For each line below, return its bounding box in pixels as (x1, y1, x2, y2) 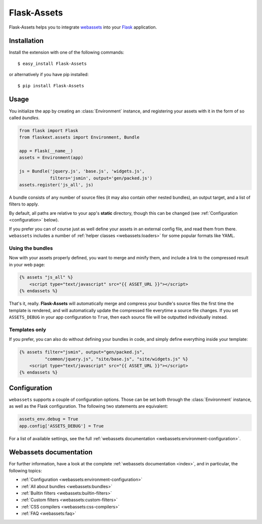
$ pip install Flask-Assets (17, 83, 84, 88)
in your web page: (9, 262, 46, 268)
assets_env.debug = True (19, 416, 79, 422)
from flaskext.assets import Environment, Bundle (19, 135, 140, 140)
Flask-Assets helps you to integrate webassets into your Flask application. (9, 24, 157, 30)
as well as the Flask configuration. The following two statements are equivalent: (9, 403, 168, 409)
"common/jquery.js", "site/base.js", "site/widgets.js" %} (44, 356, 188, 362)
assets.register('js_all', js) (19, 182, 94, 188)
